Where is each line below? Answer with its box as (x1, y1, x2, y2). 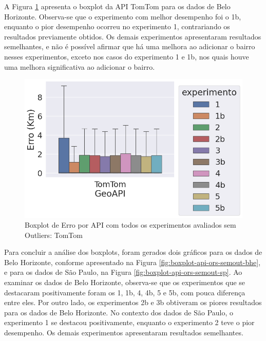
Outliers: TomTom (25, 229, 83, 240)
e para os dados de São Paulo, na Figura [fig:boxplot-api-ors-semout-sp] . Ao (4, 267, 242, 277)
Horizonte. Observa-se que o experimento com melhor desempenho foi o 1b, (4, 11, 241, 22)
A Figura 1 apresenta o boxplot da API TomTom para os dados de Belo (4, 1, 231, 11)
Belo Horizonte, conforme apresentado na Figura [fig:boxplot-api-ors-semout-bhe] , (4, 256, 261, 267)
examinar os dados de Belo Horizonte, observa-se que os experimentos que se (4, 277, 245, 288)
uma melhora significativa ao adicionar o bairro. (4, 61, 155, 72)
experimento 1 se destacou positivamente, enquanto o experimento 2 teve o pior (4, 317, 255, 328)
